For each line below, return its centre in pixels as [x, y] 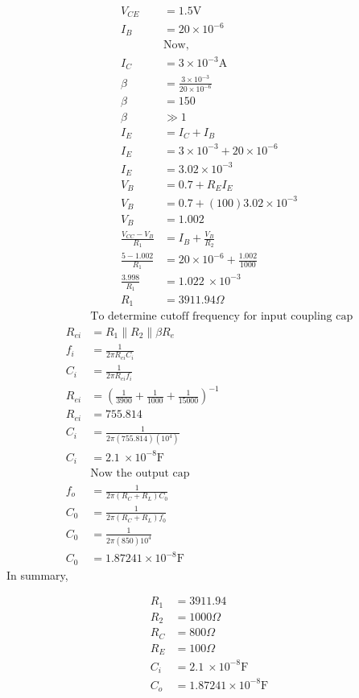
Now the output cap [140, 474]
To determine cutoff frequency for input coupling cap [222, 316]
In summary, [37, 574]
